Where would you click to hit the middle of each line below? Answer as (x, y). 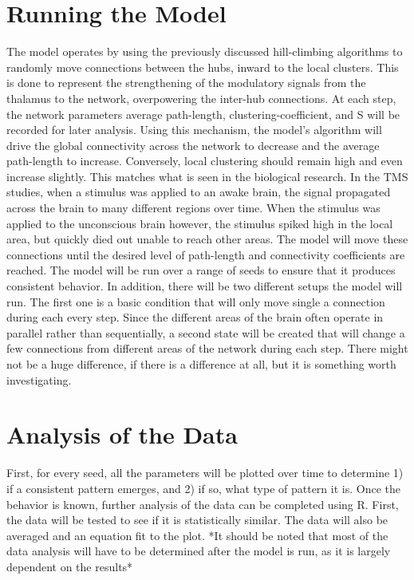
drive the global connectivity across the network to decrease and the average (193, 145)
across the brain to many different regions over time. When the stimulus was (193, 208)
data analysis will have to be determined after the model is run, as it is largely (199, 551)
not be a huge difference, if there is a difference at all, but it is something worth (201, 364)
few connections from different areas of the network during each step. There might (207, 348)
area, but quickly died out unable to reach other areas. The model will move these (207, 239)
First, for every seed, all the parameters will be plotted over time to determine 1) (205, 473)
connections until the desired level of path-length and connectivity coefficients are (206, 254)
